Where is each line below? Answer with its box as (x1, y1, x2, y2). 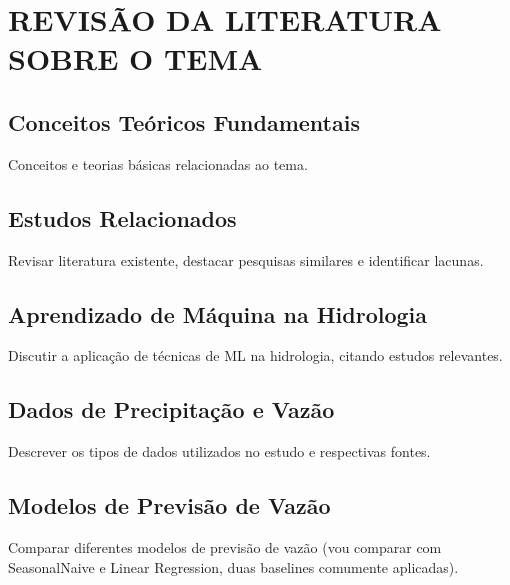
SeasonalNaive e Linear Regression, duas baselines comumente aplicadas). (8, 556, 459, 577)
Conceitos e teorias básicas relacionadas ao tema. (8, 153, 308, 174)
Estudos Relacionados (8, 202, 237, 233)
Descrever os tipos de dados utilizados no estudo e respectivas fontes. (8, 441, 431, 462)
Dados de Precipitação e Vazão (8, 394, 335, 425)
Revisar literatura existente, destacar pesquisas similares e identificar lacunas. (8, 249, 484, 270)
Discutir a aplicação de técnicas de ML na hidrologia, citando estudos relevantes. (8, 345, 503, 366)
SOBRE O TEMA (8, 38, 263, 79)
